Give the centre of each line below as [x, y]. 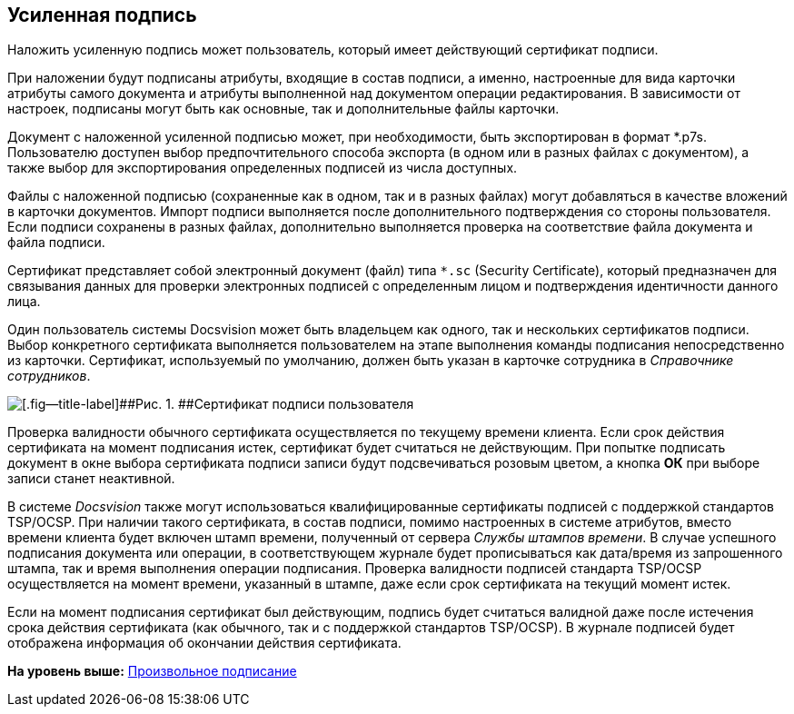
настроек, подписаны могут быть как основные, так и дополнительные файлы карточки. [283, 109]
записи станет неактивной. [91, 479]
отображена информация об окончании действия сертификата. [204, 643]
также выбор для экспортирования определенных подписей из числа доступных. [263, 168]
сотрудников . [49, 376]
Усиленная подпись [102, 15]
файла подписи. [56, 243]
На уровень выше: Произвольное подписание [152, 671]
